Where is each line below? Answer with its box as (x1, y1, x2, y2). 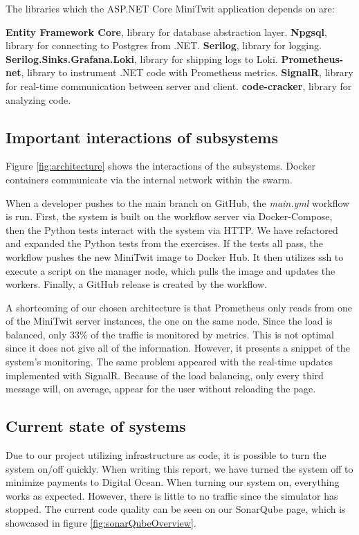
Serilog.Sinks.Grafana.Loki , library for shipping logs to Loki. (6, 51, 278, 66)
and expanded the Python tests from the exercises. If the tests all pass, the (6, 236, 323, 251)
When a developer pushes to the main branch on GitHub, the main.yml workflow (6, 195, 350, 210)
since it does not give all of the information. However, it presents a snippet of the (6, 341, 350, 355)
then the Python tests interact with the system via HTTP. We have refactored (6, 222, 338, 237)
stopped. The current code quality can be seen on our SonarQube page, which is (6, 502, 346, 516)
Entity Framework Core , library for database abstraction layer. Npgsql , (6, 24, 327, 39)
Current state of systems (6, 415, 186, 437)
